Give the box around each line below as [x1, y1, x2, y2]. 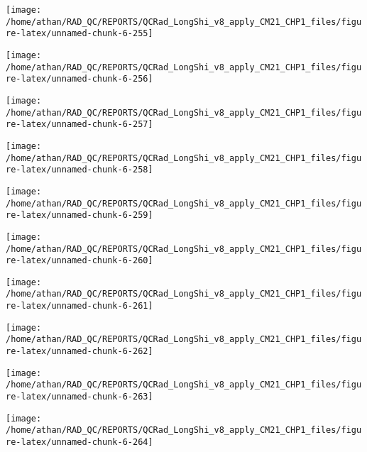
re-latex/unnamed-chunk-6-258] [6, 165, 153, 175]
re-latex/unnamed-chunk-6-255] [6, 28, 153, 39]
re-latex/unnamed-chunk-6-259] [6, 210, 153, 221]
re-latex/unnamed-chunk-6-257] [6, 119, 153, 130]
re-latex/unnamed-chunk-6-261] [6, 301, 153, 312]
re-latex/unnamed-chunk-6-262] [6, 346, 153, 357]
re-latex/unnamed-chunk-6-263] [6, 392, 153, 402]
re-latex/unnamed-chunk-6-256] [6, 74, 153, 84]
